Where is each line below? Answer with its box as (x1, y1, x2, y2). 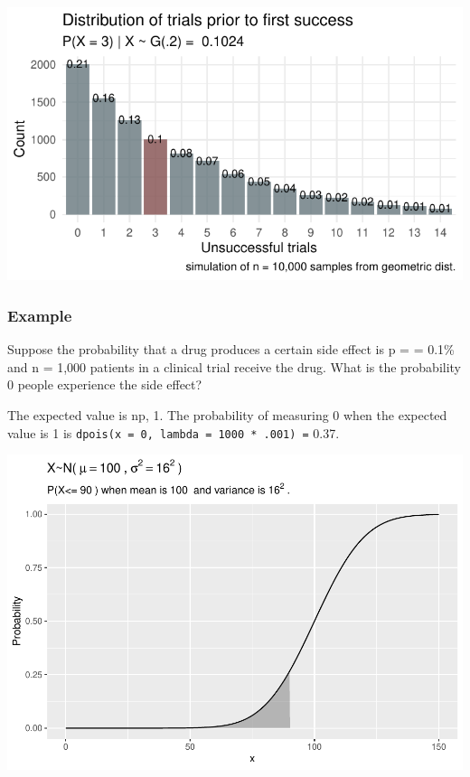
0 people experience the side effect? (7, 375, 202, 394)
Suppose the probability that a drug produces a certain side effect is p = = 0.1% (7, 340, 455, 359)
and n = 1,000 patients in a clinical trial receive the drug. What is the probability (7, 357, 462, 376)
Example (7, 304, 72, 326)
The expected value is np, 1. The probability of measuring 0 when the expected (7, 405, 447, 424)
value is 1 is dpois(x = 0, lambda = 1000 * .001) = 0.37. (7, 423, 340, 442)
